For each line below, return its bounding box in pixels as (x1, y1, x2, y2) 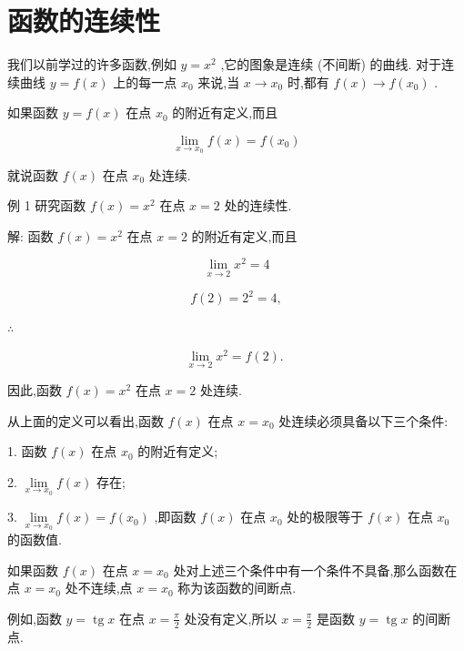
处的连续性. (224, 196, 292, 215)
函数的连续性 (7, 2, 161, 39)
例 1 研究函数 (7, 196, 86, 215)
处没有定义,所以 (184, 608, 277, 627)
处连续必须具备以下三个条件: (278, 411, 449, 430)
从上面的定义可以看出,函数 (7, 411, 164, 430)
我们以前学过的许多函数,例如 (7, 55, 177, 74)
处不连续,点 (65, 578, 133, 597)
